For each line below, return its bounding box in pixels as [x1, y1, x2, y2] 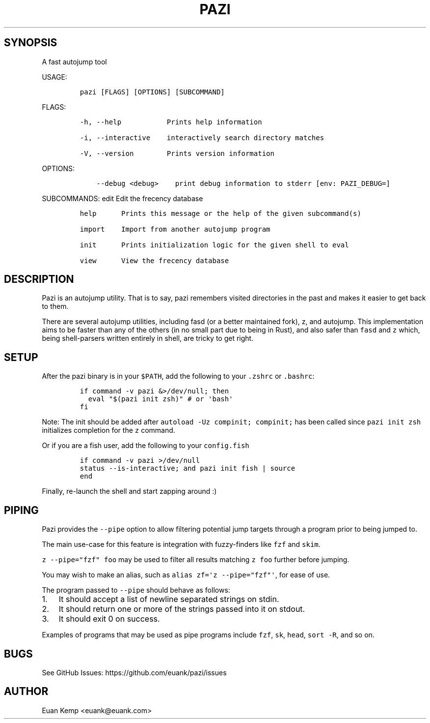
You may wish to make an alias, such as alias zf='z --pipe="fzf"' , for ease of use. [42, 571, 330, 579]
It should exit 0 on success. [58, 614, 160, 624]
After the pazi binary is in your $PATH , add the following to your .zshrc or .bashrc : [42, 372, 315, 381]
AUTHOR [4, 685, 49, 698]
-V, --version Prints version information [80, 149, 274, 157]
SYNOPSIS [4, 36, 57, 49]
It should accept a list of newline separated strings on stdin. [58, 594, 279, 604]
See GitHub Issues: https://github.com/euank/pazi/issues [42, 668, 227, 677]
